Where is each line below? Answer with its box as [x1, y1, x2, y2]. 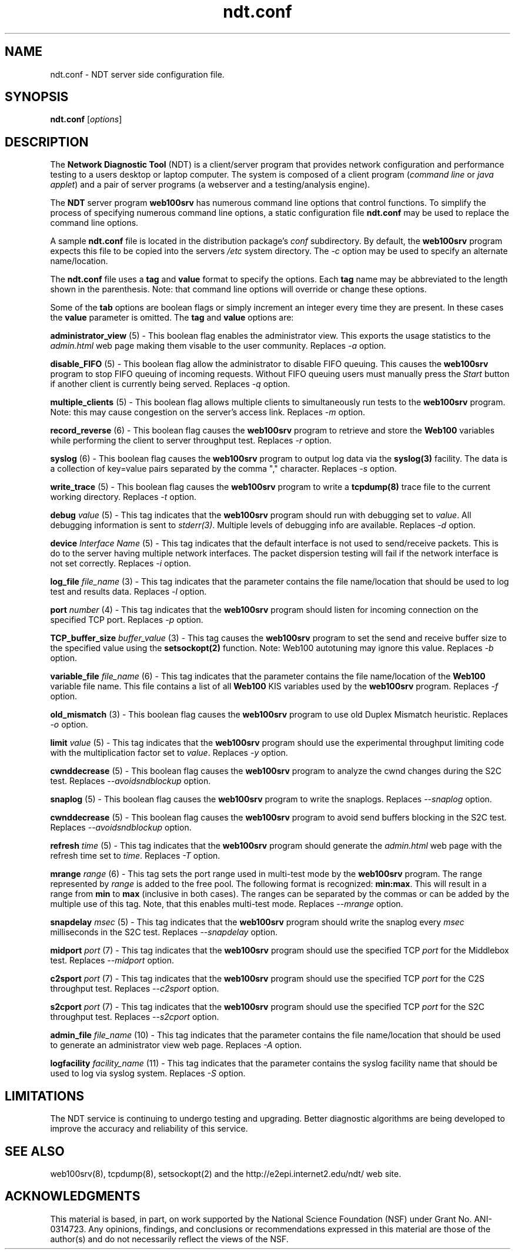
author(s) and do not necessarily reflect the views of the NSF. [50, 1233, 289, 1244]
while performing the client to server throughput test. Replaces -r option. [50, 435, 332, 446]
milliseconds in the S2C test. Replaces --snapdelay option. [50, 927, 278, 938]
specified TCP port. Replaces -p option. [50, 615, 203, 625]
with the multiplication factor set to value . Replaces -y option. [50, 748, 288, 758]
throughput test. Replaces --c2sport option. [50, 983, 219, 994]
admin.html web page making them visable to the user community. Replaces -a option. [50, 341, 386, 351]
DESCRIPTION [5, 134, 89, 149]
